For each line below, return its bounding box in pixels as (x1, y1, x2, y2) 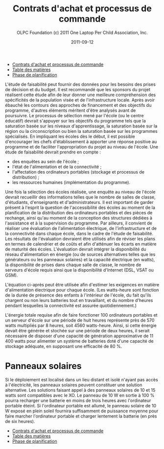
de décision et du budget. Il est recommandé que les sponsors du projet (5, 86, 151, 92)
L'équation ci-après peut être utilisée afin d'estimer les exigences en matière (5, 281, 160, 287)
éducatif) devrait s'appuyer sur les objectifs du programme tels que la (5, 118, 146, 124)
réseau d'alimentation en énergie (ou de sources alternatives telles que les (5, 251, 156, 257)
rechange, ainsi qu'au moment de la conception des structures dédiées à (5, 215, 153, 221)
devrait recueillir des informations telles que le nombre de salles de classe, (5, 194, 156, 200)
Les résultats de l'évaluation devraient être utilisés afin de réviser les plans (5, 236, 156, 242)
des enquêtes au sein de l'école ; (12, 158, 79, 164)
